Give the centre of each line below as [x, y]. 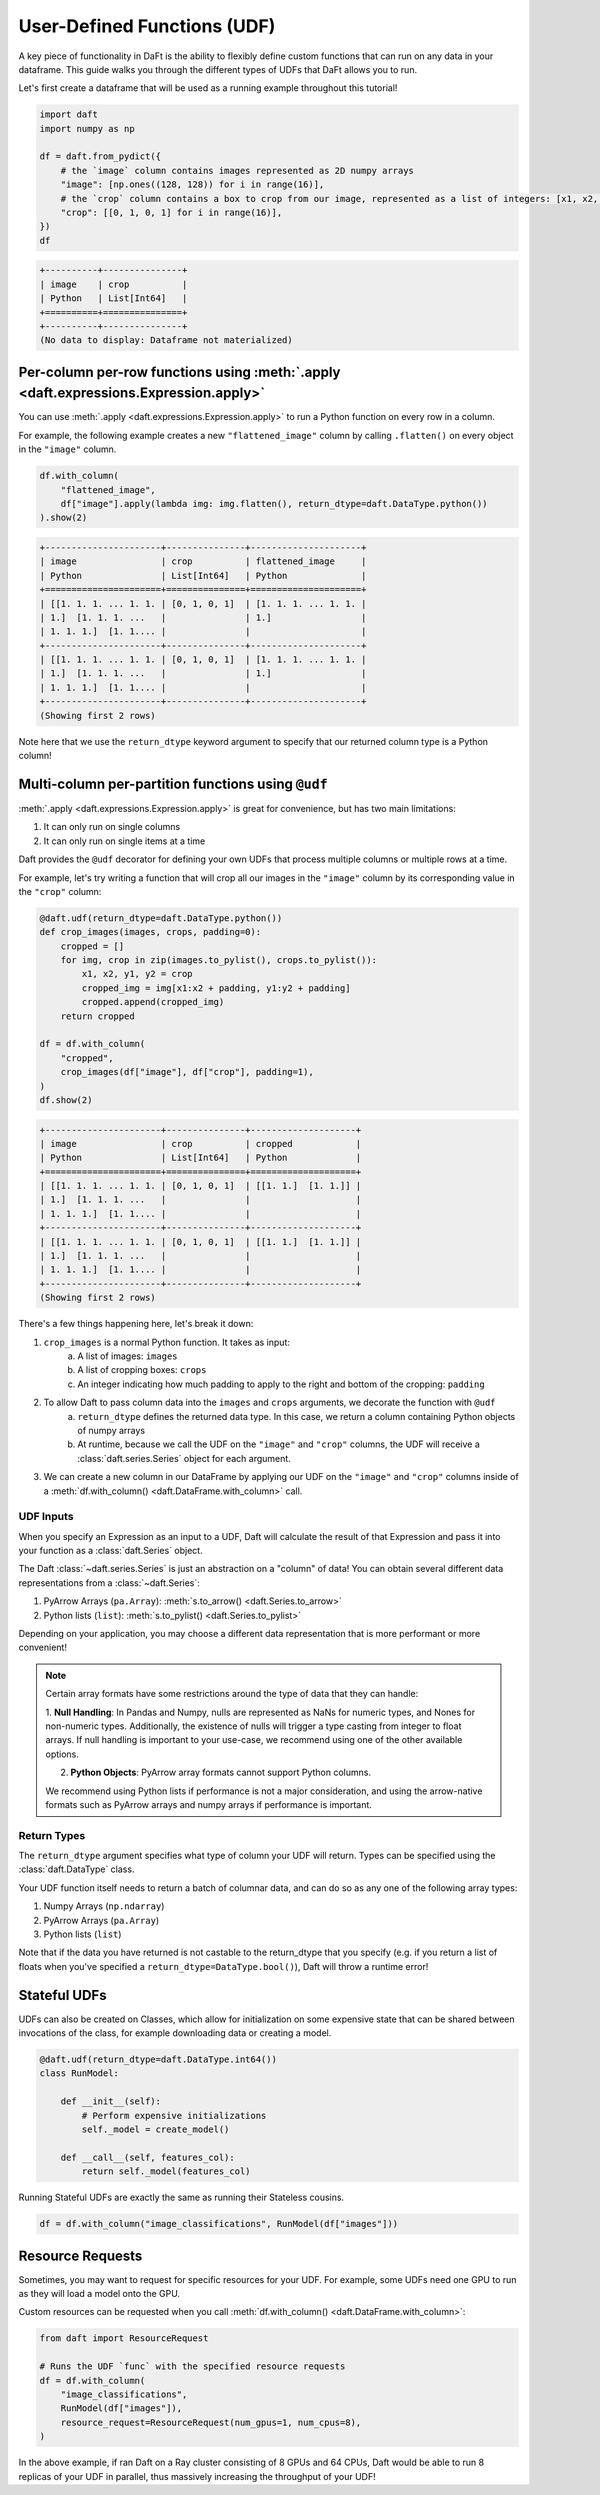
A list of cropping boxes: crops [142, 1370]
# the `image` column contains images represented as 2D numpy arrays [237, 170]
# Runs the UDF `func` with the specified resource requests [192, 2366]
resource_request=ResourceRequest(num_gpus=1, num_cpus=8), [211, 2422]
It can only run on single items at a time [124, 841]
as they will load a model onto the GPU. [99, 2294]
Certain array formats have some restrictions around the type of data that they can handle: [232, 1694]
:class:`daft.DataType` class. [76, 1869]
